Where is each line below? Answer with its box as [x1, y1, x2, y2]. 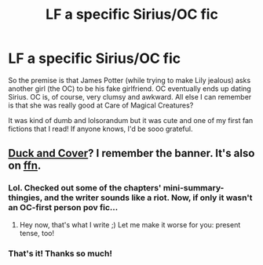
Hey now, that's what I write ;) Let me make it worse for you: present [19, 220, 241, 229]
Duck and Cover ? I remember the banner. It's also [8, 147, 255, 160]
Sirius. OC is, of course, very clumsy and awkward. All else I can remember [8, 92, 252, 101]
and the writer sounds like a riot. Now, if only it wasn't [44, 192, 253, 203]
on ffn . [8, 159, 42, 172]
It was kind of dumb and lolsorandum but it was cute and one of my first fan [8, 115, 254, 125]
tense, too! [19, 228, 55, 238]
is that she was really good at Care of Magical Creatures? [8, 100, 194, 110]
